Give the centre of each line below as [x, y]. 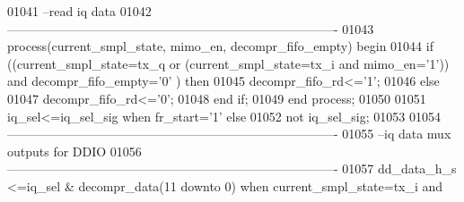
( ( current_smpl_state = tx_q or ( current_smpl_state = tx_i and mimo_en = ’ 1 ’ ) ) [228, 63]
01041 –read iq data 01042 [79, 11]
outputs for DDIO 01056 [74, 151]
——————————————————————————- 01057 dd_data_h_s [232, 168]
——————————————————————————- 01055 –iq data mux [229, 134]
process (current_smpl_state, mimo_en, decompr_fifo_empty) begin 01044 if [220, 46]
